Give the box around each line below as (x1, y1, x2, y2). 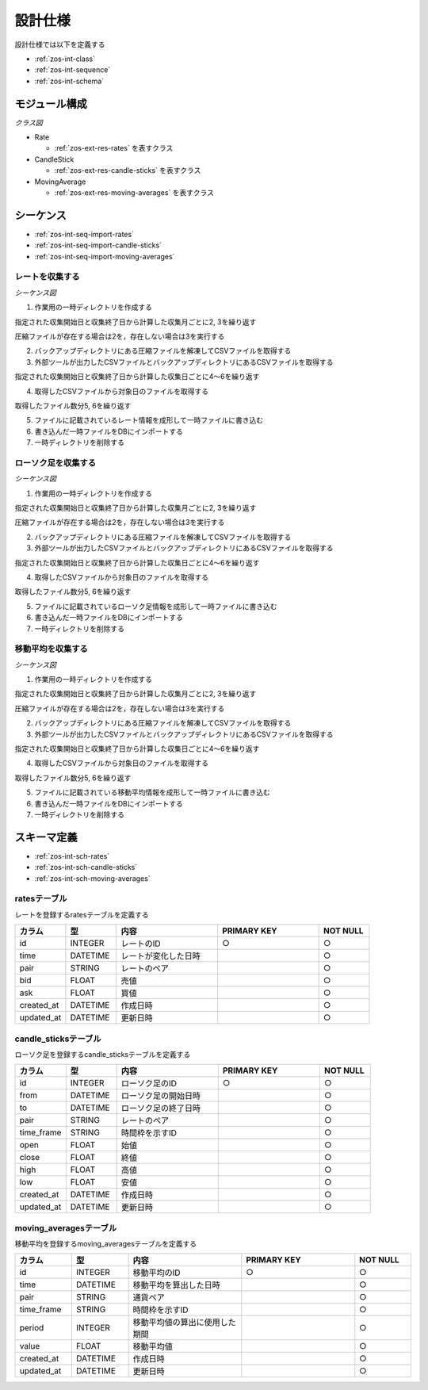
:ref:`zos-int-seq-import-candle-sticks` (34, 240, 162, 250)
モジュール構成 (14, 97, 87, 110)
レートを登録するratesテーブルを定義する (14, 909, 150, 919)
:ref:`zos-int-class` (34, 54, 95, 63)
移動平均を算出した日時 (132, 1280, 221, 1291)
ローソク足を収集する (14, 457, 97, 468)
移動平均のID (132, 1267, 182, 1278)
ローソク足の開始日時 (120, 1090, 201, 1101)
